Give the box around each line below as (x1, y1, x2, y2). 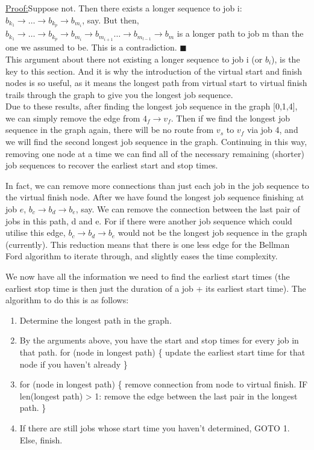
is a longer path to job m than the (177, 27, 304, 40)
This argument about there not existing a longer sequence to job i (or (5, 52, 263, 65)
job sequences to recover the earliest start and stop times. (5, 159, 218, 171)
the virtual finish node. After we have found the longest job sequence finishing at (5, 191, 304, 203)
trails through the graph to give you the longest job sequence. (5, 88, 233, 100)
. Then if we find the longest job (171, 111, 290, 124)
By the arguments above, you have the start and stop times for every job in (19, 334, 299, 347)
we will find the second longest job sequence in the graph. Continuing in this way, (5, 135, 307, 148)
